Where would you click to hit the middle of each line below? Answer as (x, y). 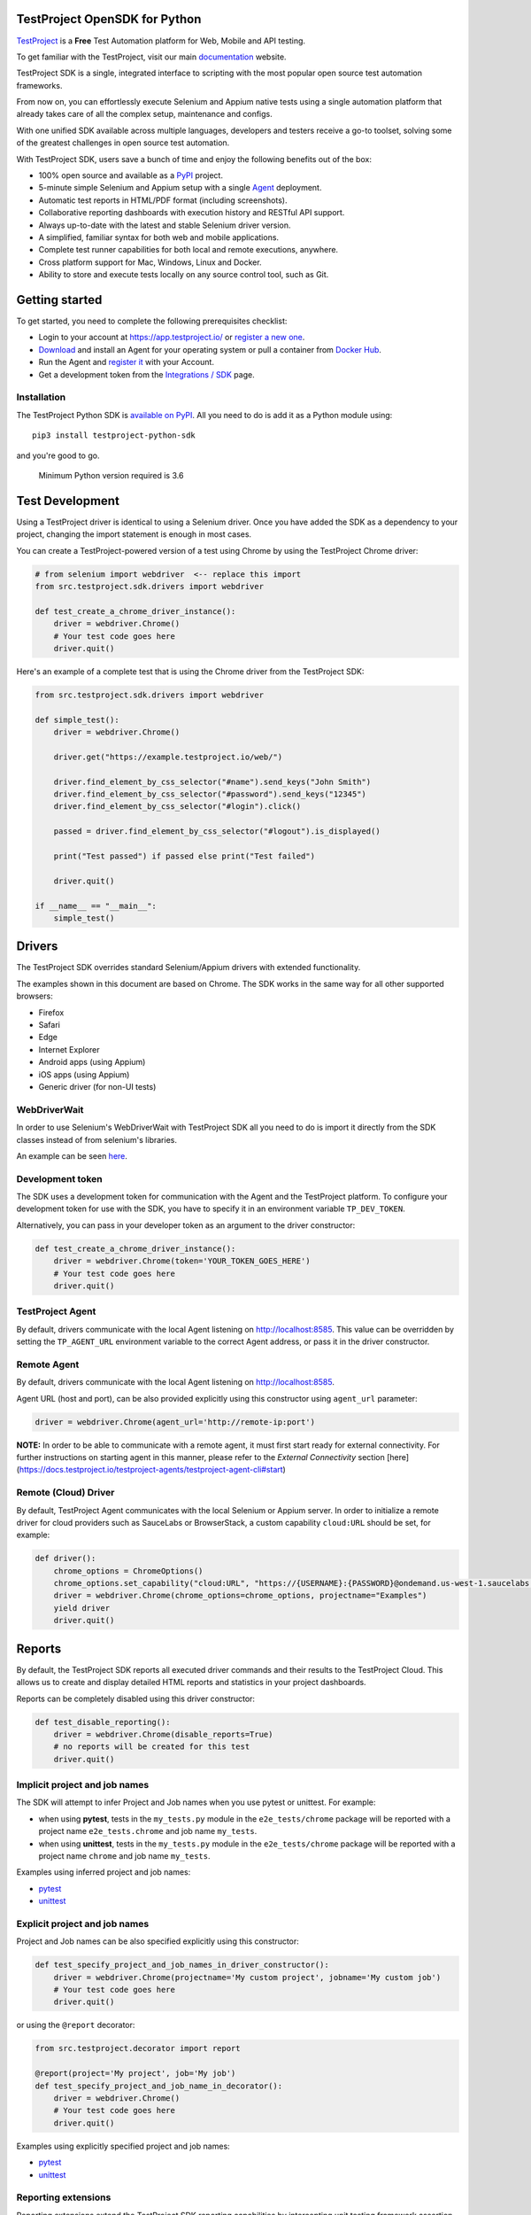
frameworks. (39, 85)
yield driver (82, 1608)
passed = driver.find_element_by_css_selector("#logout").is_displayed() (217, 832)
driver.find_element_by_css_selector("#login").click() (177, 807)
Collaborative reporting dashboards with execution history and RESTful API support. (192, 213)
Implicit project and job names (83, 1785)
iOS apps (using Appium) (84, 1074)
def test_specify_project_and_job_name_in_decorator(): (159, 2086)
